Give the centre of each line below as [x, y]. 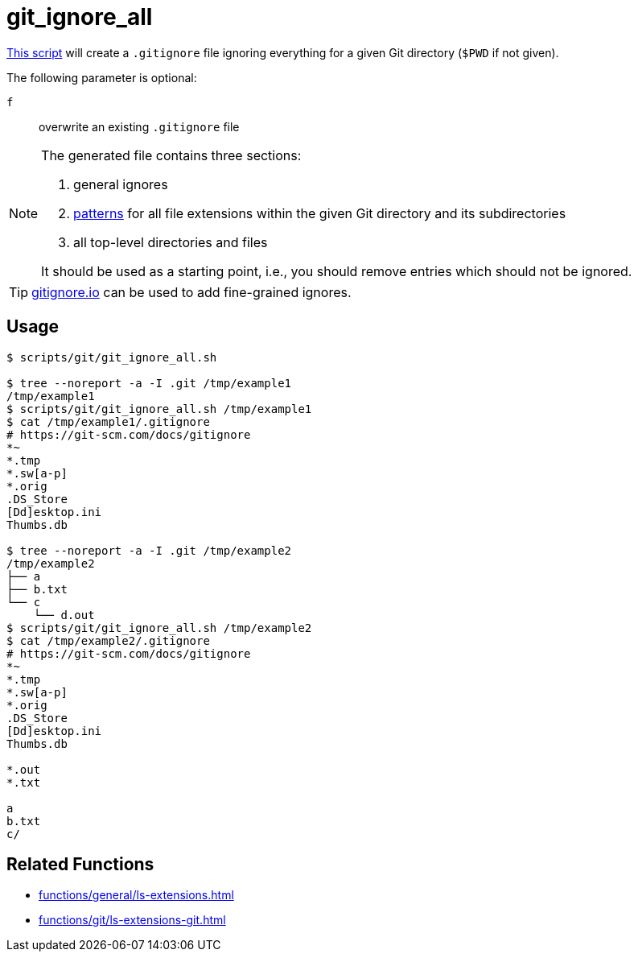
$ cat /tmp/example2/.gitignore [108, 640]
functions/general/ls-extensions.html [136, 895]
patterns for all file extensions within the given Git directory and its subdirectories [320, 213]
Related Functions [80, 865]
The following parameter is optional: [102, 77]
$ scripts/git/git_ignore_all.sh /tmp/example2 [159, 628]
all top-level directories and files [171, 242]
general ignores [121, 184]
